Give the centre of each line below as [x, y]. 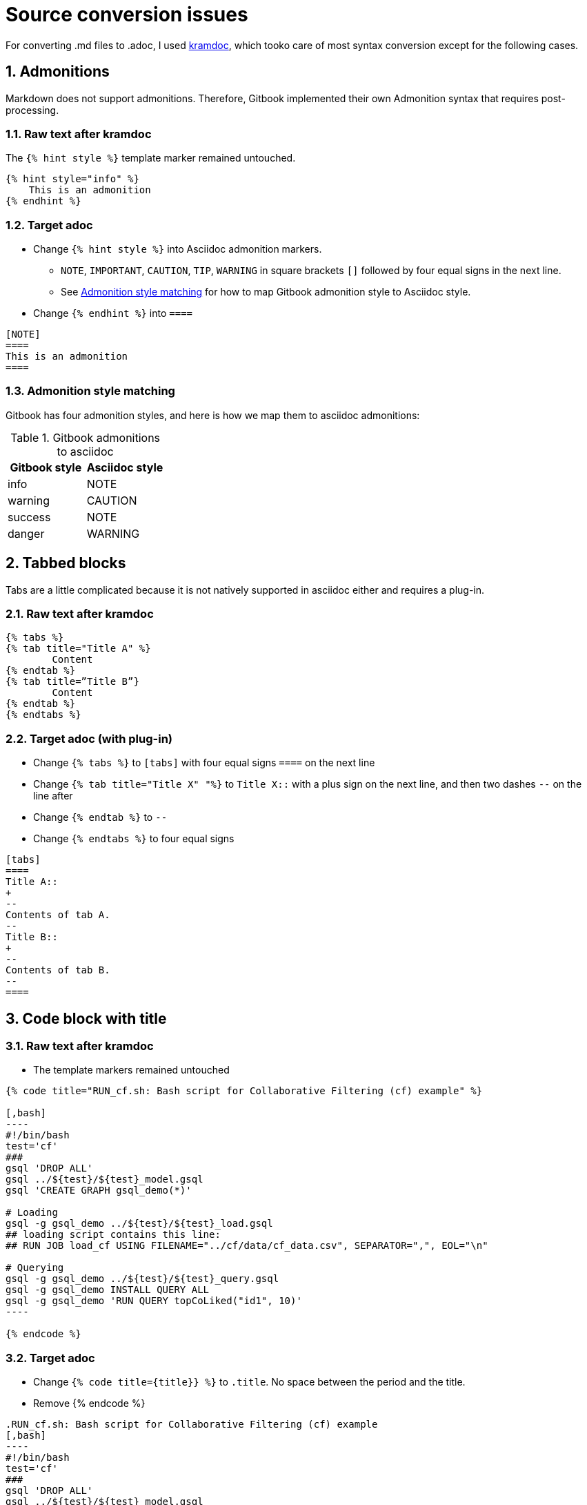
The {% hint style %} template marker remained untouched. [151, 158]
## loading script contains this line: [113, 1235]
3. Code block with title [86, 1018]
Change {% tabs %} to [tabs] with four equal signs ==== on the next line [204, 763]
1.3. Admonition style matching [90, 391]
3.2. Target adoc [50, 1358]
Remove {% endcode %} [89, 1404]
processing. [32, 110]
